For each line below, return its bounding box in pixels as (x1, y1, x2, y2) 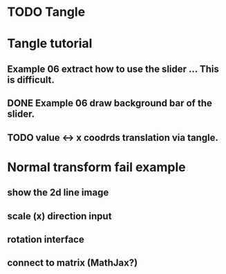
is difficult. (7, 74, 55, 86)
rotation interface (7, 233, 84, 245)
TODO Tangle (7, 4, 86, 20)
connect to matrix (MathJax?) (7, 257, 138, 269)
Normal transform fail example (7, 159, 186, 175)
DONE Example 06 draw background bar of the (7, 97, 212, 109)
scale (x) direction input (7, 210, 112, 222)
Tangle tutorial (7, 36, 93, 52)
